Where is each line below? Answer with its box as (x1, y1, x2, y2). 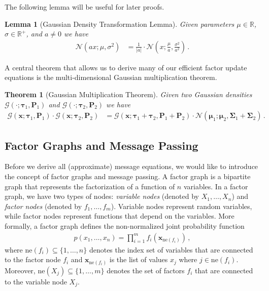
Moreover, (5, 265, 36, 275)
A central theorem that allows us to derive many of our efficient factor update (5, 62, 247, 72)
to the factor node (5, 254, 61, 265)
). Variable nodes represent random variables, (111, 200, 252, 211)
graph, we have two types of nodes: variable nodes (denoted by (5, 191, 199, 201)
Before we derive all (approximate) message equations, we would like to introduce (5, 161, 258, 172)
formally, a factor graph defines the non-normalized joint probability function (5, 220, 245, 231)
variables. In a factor (183, 181, 248, 191)
